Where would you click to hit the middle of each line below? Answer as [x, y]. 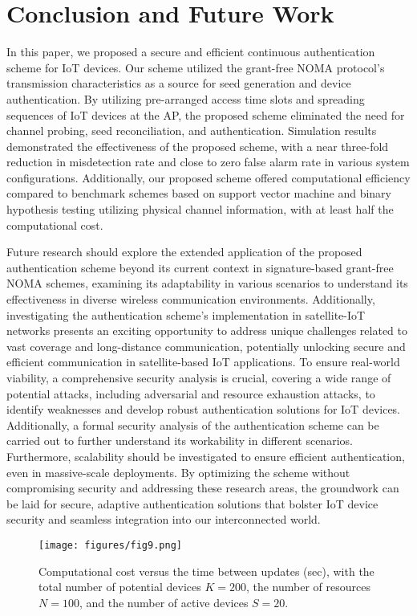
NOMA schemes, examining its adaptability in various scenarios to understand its [207, 283]
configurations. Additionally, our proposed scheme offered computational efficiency [208, 177]
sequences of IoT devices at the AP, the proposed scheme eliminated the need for [206, 114]
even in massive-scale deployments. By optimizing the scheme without [178, 472]
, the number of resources [308, 587]
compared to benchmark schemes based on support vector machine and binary [199, 193]
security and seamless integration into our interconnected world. [164, 519]
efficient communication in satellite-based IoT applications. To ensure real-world [203, 362]
